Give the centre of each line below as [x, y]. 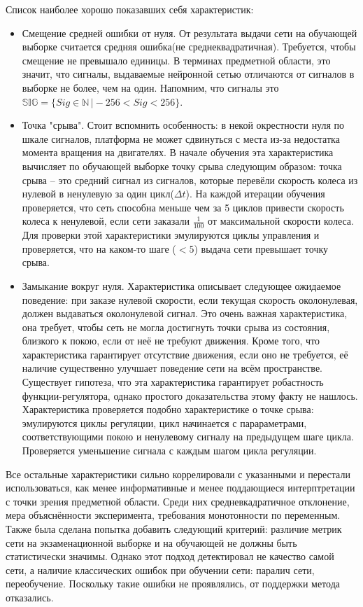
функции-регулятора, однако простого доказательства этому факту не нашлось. [190, 395]
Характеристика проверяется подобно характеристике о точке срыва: [168, 409]
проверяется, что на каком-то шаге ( [99, 248]
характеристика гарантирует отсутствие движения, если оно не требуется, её [185, 354]
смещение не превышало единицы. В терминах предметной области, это [176, 60]
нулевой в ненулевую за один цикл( [98, 194]
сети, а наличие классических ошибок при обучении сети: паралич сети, [160, 570]
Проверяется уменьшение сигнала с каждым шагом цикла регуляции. [169, 451]
